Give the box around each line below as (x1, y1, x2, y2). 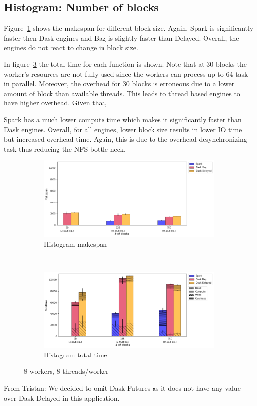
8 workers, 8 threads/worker (24, 366, 109, 376)
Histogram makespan (44, 238, 107, 249)
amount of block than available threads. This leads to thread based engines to (4, 88, 240, 98)
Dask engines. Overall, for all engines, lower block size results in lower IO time (4, 124, 242, 134)
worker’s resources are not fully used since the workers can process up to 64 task (4, 68, 248, 79)
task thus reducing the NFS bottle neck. (4, 143, 126, 153)
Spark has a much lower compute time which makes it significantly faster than (4, 114, 242, 124)
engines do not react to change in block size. (4, 42, 138, 52)
